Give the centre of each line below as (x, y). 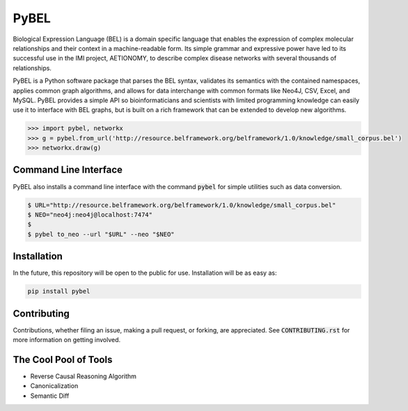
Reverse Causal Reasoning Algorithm (84, 376)
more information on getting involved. (67, 340)
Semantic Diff (50, 396)
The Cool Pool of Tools (63, 359)
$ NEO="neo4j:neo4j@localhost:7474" (90, 215)
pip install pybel (59, 291)
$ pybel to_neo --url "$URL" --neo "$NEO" (101, 234)
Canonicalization (54, 386)
